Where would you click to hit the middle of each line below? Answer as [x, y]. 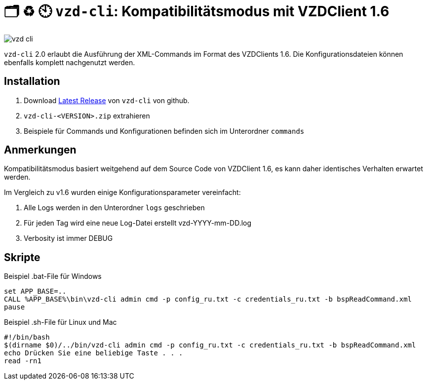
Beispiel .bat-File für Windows [53, 276]
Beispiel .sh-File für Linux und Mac [60, 322]
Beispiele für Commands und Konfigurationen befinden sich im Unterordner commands [164, 131]
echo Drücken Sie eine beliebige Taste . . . [94, 353]
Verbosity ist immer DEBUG [68, 238]
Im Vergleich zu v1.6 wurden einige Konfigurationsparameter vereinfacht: [122, 192]
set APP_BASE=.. [35, 291]
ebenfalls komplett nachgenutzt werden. [70, 62]
